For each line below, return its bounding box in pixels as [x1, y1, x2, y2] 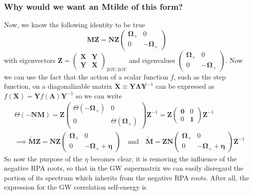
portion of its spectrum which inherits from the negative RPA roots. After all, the [4, 172, 249, 182]
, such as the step [173, 71, 226, 81]
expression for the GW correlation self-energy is [4, 182, 147, 192]
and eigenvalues [128, 55, 175, 65]
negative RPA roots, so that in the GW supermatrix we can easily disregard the [4, 163, 244, 173]
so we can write [76, 90, 122, 100]
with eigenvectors [4, 55, 56, 65]
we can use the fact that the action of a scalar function [4, 71, 169, 81]
